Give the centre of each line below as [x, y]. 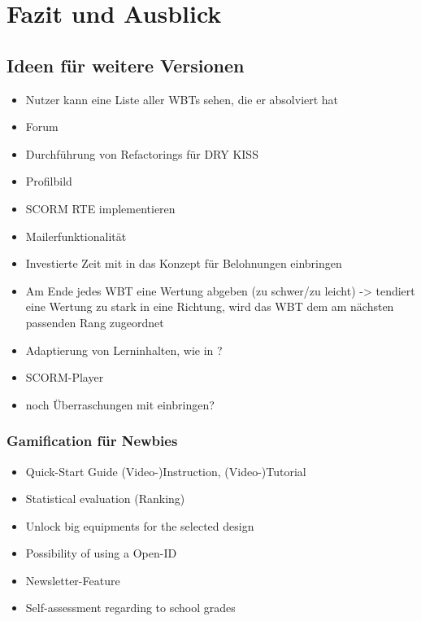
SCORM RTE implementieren [100, 208]
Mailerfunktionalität [76, 236]
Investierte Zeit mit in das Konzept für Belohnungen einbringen [184, 263]
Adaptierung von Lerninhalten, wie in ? [124, 350]
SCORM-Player [65, 377]
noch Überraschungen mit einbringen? [120, 404]
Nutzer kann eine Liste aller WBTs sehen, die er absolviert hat [182, 99]
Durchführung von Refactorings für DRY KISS [142, 153]
